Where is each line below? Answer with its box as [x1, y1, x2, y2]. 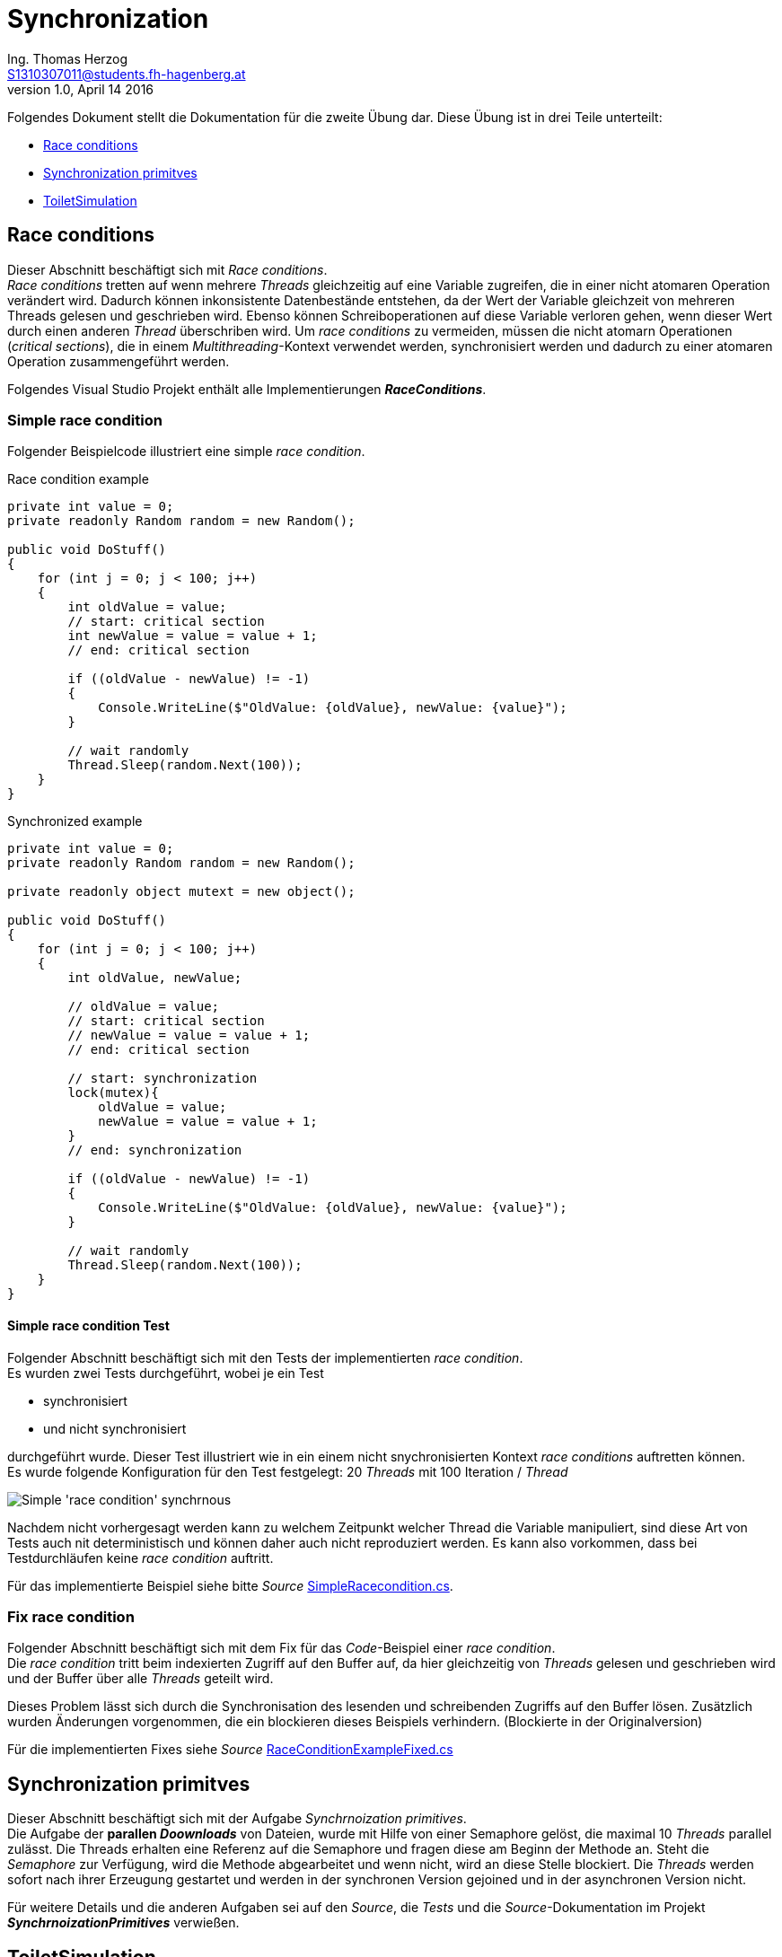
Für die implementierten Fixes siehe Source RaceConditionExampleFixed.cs [7, 1742, 453, 1758]
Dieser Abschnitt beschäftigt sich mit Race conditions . [7, 261, 328, 277]
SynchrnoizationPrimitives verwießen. [7, 1915, 240, 1931]
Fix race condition [7, 1607, 135, 1626]
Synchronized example [7, 813, 143, 829]
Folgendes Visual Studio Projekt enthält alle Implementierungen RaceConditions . [7, 381, 487, 397]
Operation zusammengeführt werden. [7, 353, 230, 369]
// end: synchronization [67, 1143, 242, 1158]
